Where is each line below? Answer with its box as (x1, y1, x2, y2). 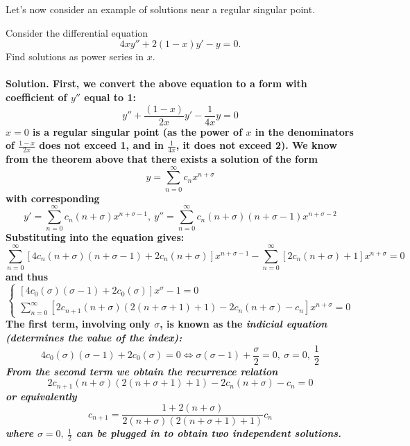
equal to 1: (84, 89, 136, 104)
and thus (6, 269, 49, 284)
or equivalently (6, 389, 77, 403)
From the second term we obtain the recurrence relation (6, 364, 278, 378)
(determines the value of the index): (6, 330, 182, 344)
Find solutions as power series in (6, 49, 144, 64)
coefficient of (6, 89, 67, 104)
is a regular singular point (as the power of (33, 124, 243, 139)
